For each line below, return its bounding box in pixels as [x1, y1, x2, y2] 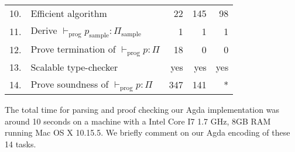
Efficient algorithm [30, 6, 107, 20]
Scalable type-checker [30, 60, 118, 74]
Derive [30, 23, 57, 37]
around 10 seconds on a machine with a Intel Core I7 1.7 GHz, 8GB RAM [5, 115, 271, 127]
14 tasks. [5, 137, 36, 150]
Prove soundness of [30, 77, 109, 91]
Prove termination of [30, 42, 116, 56]
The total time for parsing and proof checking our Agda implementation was [5, 103, 279, 116]
